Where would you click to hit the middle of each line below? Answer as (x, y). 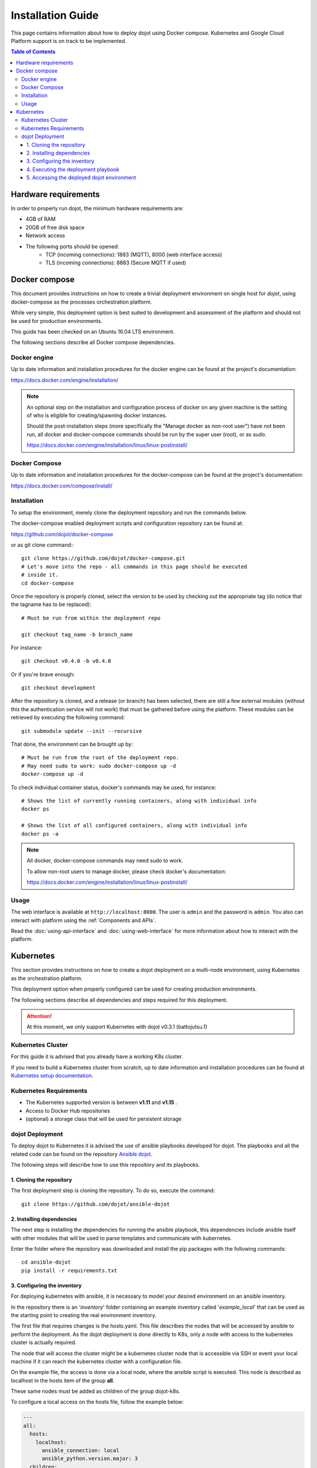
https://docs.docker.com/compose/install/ (62, 486)
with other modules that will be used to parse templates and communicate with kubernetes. (121, 1238)
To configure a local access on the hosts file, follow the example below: (97, 1402)
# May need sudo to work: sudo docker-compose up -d (99, 766)
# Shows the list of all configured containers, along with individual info (134, 826)
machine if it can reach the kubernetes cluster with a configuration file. (96, 1361)
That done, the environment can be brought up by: (72, 744)
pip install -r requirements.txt (69, 1270)
